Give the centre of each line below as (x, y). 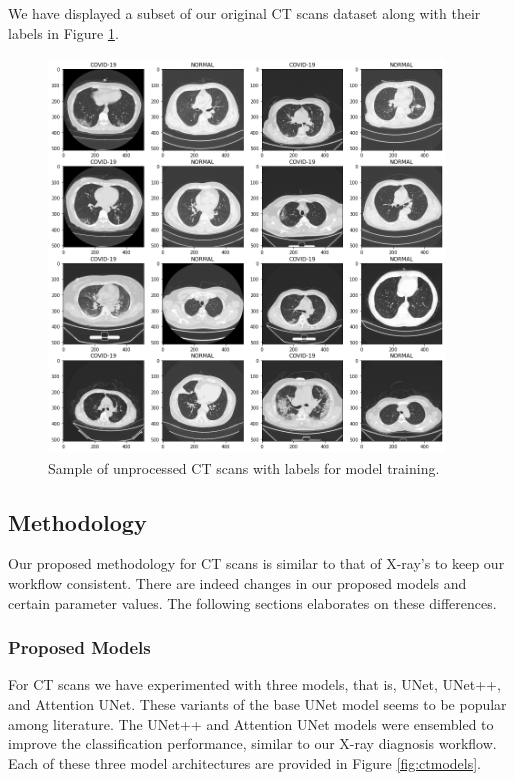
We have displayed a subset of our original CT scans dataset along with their (244, 13)
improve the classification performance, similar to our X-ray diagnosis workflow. (252, 743)
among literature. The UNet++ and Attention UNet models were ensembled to (251, 723)
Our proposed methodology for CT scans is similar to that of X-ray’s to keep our (256, 563)
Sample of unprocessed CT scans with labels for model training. (244, 467)
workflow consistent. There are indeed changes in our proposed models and (237, 583)
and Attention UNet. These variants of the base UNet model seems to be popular (257, 704)
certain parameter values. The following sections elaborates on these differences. (252, 602)
